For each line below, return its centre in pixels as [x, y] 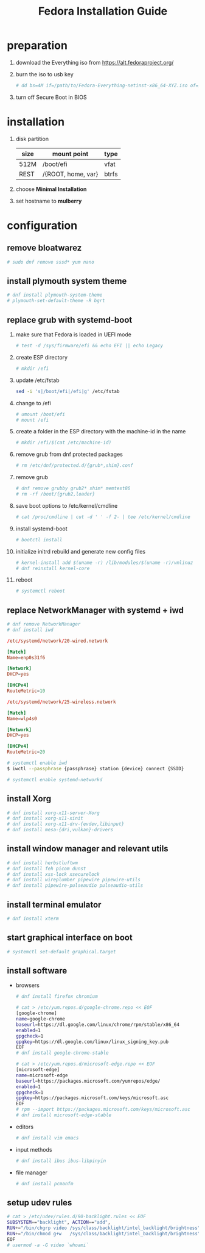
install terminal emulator [54, 905]
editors [25, 1127]
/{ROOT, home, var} [70, 174]
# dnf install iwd [30, 630]
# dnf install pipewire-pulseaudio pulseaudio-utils [75, 886]
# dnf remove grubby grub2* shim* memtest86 [73, 489]
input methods [34, 1149]
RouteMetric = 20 [26, 752]
